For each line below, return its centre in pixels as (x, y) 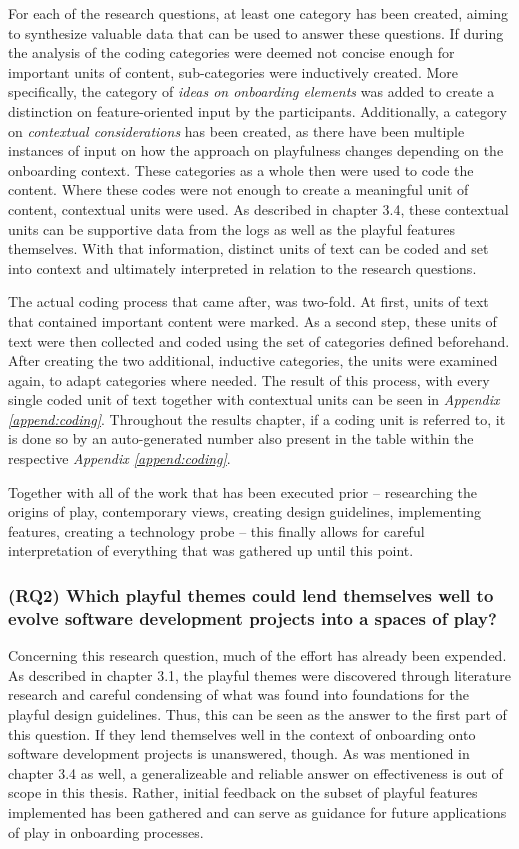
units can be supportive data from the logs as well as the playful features (232, 228)
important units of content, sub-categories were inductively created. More (233, 71)
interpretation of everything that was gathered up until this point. (211, 550)
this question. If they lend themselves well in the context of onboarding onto (242, 733)
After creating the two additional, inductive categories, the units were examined (253, 360)
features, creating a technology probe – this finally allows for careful (216, 530)
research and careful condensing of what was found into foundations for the (238, 694)
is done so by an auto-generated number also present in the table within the (241, 438)
